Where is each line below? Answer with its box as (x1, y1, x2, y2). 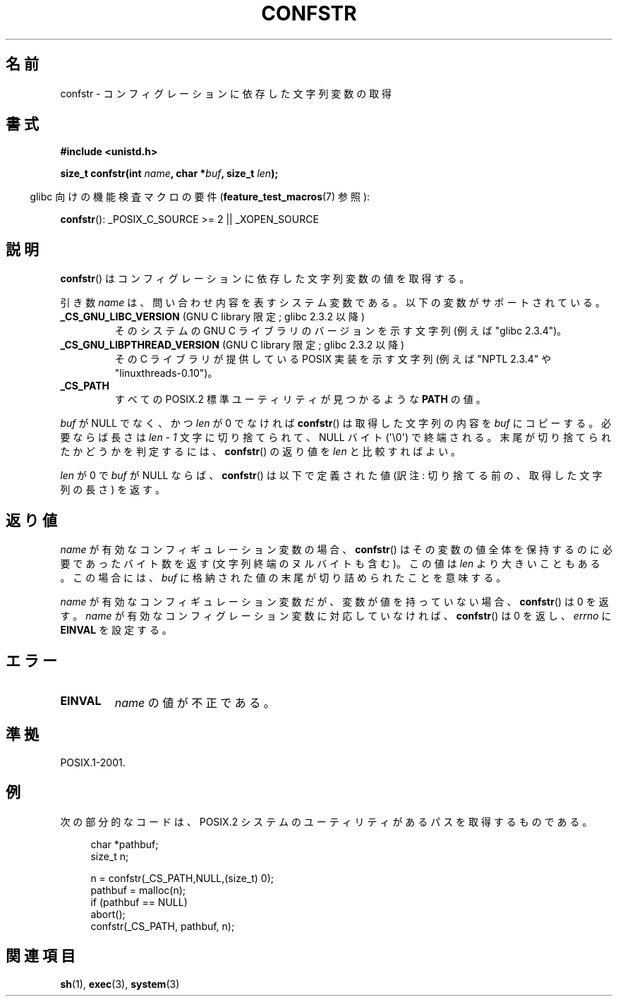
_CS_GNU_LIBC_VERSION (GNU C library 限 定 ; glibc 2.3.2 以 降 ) (60, 310, 365, 323)
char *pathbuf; (90, 838, 159, 850)
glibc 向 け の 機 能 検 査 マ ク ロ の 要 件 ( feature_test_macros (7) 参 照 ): (30, 191, 370, 203)
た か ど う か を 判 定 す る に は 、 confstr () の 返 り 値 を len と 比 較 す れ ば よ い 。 (60, 445, 461, 458)
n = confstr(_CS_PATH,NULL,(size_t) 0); (90, 871, 274, 884)
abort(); (90, 907, 126, 920)
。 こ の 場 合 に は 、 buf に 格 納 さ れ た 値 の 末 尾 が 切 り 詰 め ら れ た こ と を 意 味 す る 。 (60, 572, 507, 584)
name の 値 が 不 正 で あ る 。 (114, 695, 275, 710)
